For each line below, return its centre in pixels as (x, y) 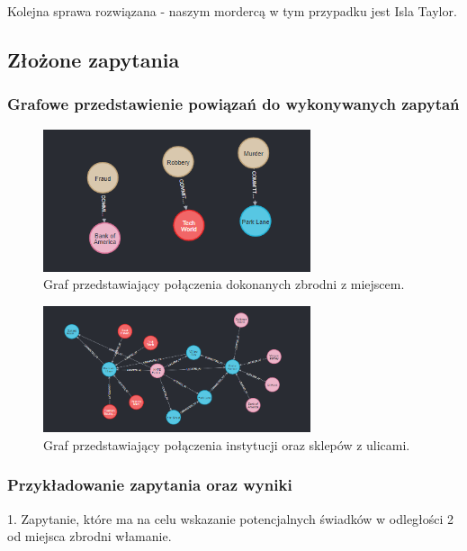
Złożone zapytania (94, 59)
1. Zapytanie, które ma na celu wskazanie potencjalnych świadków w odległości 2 (231, 518)
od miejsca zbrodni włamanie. (90, 536)
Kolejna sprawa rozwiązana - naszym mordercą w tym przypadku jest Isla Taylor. (232, 11)
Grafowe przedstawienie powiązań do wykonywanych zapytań (233, 104)
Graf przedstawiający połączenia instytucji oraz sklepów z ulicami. (227, 444)
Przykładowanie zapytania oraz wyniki (150, 485)
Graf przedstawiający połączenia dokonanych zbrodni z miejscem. (224, 284)
